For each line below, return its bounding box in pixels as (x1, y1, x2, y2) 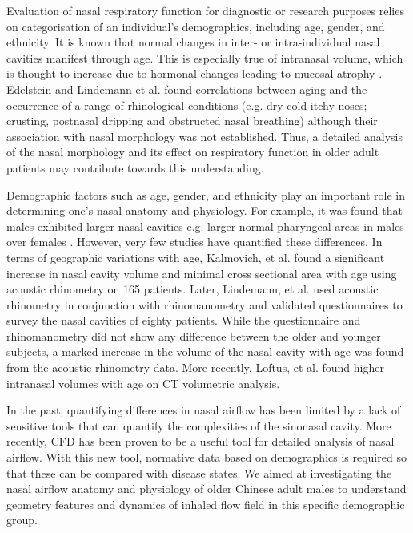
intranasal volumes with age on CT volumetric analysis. (6, 374, 280, 391)
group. (6, 511, 38, 528)
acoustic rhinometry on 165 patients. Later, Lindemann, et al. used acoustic (6, 281, 379, 297)
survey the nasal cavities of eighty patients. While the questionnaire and (6, 312, 361, 329)
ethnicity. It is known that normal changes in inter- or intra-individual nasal (6, 34, 380, 50)
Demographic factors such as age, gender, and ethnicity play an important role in (6, 186, 406, 203)
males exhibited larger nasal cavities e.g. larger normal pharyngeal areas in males (6, 217, 404, 234)
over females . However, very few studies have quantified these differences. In (6, 233, 383, 250)
